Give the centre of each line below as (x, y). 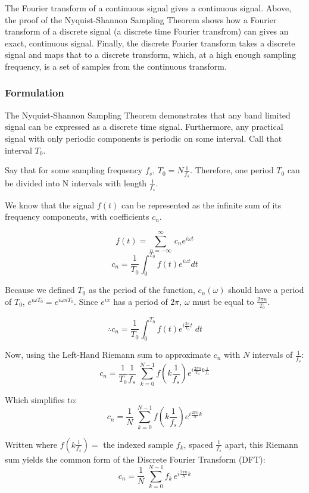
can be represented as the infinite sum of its (201, 205)
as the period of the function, (142, 290)
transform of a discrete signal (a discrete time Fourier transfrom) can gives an (147, 31)
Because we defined (40, 290)
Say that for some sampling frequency (74, 170)
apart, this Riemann (261, 444)
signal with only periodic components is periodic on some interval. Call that (143, 138)
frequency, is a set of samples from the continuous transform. (116, 66)
